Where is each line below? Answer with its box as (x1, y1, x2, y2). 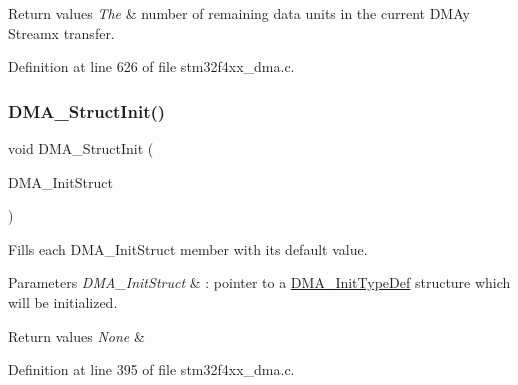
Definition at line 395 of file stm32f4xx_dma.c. (8, 359, 295, 380)
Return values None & (8, 325, 145, 346)
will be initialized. (8, 291, 118, 312)
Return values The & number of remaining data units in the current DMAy (8, 3, 470, 23)
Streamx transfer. (8, 22, 115, 43)
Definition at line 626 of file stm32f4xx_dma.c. (8, 56, 295, 77)
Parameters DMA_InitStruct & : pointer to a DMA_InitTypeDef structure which (8, 272, 511, 293)
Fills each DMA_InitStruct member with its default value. (8, 238, 368, 259)
